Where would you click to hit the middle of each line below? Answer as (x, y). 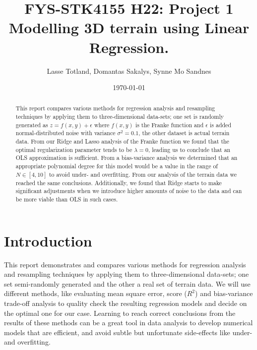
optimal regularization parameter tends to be (74, 149)
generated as (32, 125)
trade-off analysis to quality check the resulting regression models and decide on (126, 303)
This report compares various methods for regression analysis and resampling (115, 108)
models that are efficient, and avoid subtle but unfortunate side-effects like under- (128, 332)
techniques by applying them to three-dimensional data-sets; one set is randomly (120, 117)
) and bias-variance (224, 293)
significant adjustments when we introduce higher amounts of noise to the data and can (129, 191)
